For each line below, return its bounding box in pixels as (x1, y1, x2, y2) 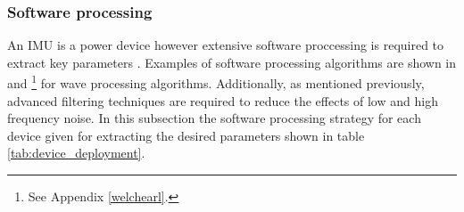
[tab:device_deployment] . (7, 143, 145, 162)
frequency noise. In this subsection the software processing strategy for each (7, 109, 421, 127)
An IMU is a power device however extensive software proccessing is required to (7, 36, 444, 54)
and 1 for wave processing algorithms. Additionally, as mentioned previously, (7, 71, 425, 93)
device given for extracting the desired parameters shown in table (7, 126, 365, 144)
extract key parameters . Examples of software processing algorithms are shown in (7, 53, 457, 71)
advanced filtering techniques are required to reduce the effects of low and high (7, 91, 438, 110)
